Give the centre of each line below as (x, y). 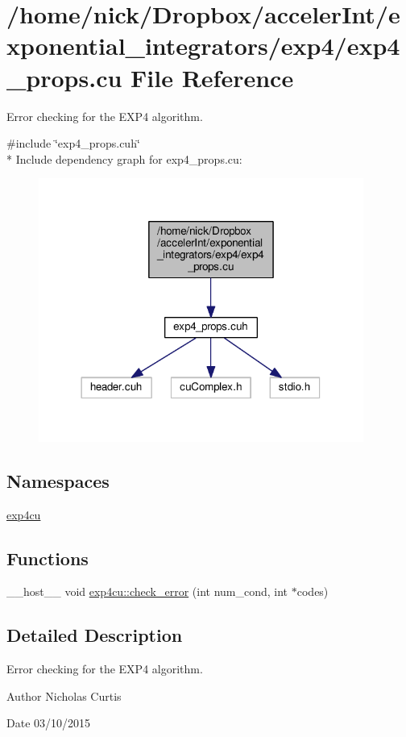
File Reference (212, 77)
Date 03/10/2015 (49, 723)
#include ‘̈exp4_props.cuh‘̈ (73, 143)
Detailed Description (95, 635)
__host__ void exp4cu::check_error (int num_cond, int (147, 591)
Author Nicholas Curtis (64, 695)
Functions (48, 558)
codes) (313, 591)
